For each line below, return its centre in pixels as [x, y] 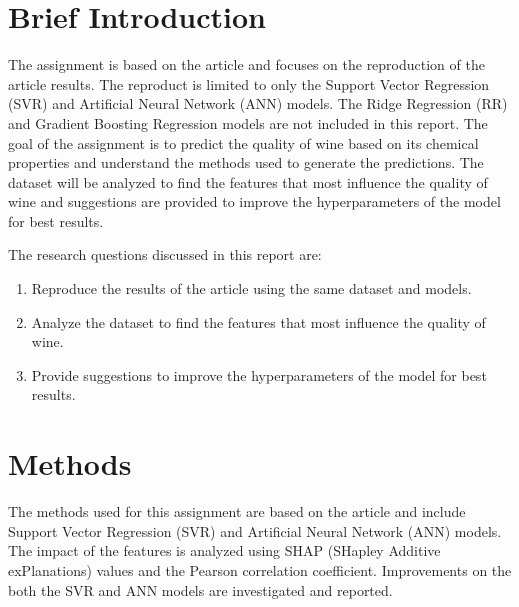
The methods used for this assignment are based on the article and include [237, 511]
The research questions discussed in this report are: [165, 254]
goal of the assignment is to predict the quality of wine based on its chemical [243, 142]
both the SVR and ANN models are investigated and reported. [200, 589]
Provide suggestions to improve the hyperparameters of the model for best [259, 374]
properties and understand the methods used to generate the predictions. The [246, 162]
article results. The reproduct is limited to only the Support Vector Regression [249, 83]
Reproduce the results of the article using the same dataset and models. [251, 288]
